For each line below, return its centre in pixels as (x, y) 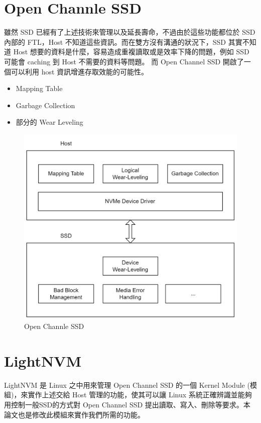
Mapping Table (39, 88)
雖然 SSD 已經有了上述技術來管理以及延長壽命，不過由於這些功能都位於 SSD (130, 32)
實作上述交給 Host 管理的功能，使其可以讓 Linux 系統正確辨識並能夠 (140, 395)
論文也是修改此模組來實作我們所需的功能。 (74, 414)
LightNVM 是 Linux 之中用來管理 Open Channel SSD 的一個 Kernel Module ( (127, 385)
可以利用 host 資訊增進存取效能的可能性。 (80, 71)
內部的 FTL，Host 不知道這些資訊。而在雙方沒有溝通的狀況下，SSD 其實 (123, 41)
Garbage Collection (45, 105)
